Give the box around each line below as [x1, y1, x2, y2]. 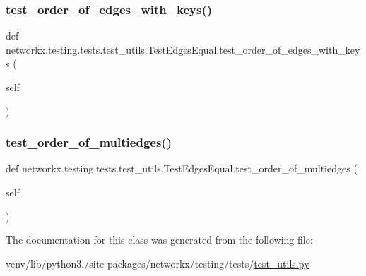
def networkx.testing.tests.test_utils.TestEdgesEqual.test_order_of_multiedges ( [6, 161, 358, 176]
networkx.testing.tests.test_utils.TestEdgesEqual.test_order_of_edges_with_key [6, 42, 360, 56]
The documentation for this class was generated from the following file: [6, 232, 313, 247]
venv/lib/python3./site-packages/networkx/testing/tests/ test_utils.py [6, 256, 309, 270]
